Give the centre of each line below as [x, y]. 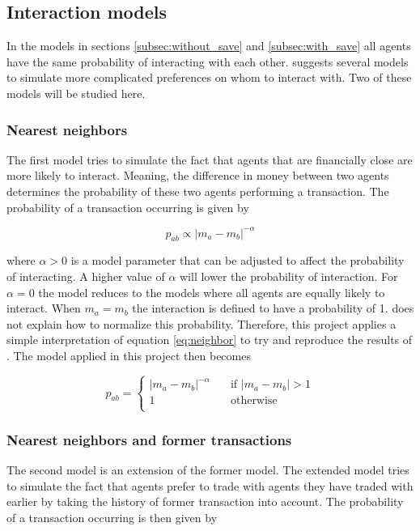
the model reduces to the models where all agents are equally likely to [212, 292]
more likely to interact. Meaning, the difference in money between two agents [198, 175]
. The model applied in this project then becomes [129, 356]
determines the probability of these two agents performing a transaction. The [198, 191]
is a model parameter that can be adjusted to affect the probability [238, 260]
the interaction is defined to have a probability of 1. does [273, 308]
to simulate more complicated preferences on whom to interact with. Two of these [209, 77]
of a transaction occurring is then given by [112, 517]
